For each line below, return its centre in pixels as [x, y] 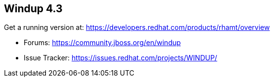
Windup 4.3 [33, 9]
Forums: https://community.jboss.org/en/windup [102, 43]
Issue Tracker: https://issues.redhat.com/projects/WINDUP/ [120, 58]
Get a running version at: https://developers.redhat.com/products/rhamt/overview [137, 27]
